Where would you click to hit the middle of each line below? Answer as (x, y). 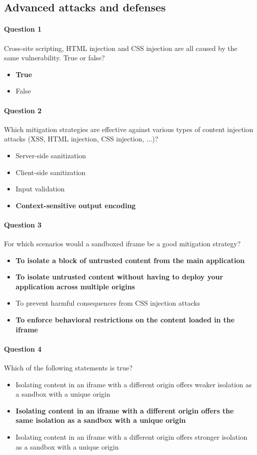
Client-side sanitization (51, 172)
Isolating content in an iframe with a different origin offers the (125, 410)
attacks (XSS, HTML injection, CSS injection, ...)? (81, 139)
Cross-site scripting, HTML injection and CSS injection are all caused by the (121, 48)
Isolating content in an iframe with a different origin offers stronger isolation (131, 437)
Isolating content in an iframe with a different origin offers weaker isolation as (134, 384)
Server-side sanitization (51, 155)
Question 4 (23, 348)
